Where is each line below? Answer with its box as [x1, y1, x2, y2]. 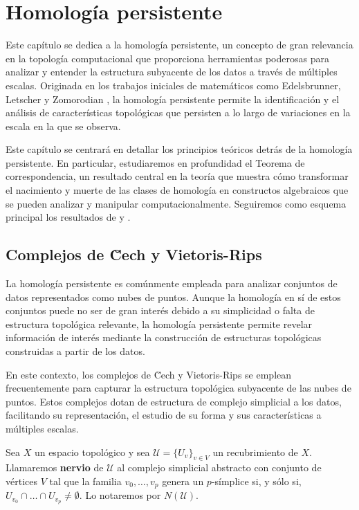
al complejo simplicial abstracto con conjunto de [117, 460, 322, 475]
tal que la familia [49, 473, 122, 488]
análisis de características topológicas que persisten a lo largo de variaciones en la [6, 105, 351, 120]
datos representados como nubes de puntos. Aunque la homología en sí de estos [6, 289, 341, 304]
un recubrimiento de [212, 444, 298, 459]
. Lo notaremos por [79, 488, 161, 502]
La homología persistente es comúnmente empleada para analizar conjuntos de [6, 276, 338, 291]
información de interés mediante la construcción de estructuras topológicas [6, 330, 322, 345]
